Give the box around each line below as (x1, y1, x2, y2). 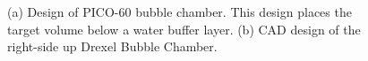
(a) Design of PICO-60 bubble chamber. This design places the (7, 3, 352, 20)
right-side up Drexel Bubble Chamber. (7, 37, 218, 56)
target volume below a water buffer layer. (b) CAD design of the (7, 19, 361, 38)
